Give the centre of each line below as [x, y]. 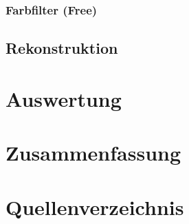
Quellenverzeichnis [95, 206]
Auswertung [64, 98]
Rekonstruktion [62, 48]
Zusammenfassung [93, 153]
